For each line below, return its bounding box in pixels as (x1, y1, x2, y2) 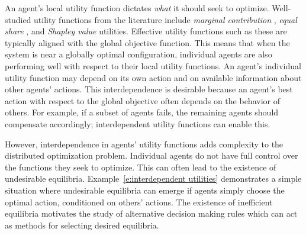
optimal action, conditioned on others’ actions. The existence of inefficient (5, 195, 273, 208)
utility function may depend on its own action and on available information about (5, 71, 302, 83)
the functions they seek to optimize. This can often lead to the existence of (5, 160, 276, 173)
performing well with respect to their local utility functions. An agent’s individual (5, 59, 301, 72)
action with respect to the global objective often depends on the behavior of (5, 94, 280, 107)
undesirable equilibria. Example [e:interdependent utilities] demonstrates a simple (5, 172, 302, 185)
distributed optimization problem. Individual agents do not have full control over (5, 149, 298, 162)
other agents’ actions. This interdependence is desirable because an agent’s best (5, 83, 293, 95)
